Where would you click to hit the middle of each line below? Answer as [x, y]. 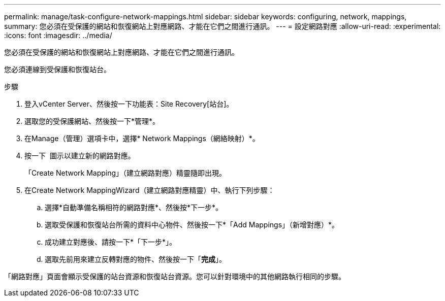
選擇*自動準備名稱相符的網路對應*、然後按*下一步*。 [134, 207]
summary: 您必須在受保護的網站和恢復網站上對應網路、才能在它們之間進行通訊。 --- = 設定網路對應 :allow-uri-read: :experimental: [222, 26]
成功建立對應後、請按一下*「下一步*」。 [111, 242]
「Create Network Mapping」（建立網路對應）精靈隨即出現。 [125, 173]
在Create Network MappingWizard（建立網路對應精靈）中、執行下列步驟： [150, 190]
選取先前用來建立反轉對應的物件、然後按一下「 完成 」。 [135, 259]
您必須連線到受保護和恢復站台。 [57, 69]
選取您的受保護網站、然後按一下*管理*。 [92, 121]
